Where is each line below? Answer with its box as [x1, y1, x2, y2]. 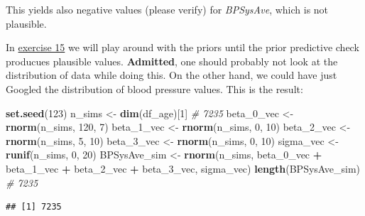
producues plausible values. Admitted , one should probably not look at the [6, 53, 338, 68]
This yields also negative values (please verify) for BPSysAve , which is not [6, 2, 329, 16]
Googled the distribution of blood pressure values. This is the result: [6, 81, 303, 96]
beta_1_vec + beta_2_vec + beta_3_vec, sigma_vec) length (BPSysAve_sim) [6, 161, 361, 175]
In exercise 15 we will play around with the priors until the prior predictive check [6, 40, 359, 55]
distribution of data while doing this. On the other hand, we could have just [6, 67, 337, 82]
